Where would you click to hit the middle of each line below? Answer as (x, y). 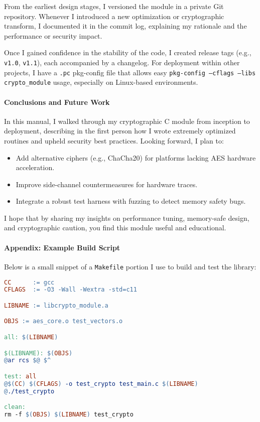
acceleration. (35, 167)
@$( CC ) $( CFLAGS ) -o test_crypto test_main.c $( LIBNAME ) (101, 384)
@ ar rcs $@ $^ (28, 361)
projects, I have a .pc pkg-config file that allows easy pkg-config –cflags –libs (130, 72)
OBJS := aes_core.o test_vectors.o (63, 321)
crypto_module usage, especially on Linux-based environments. (101, 82)
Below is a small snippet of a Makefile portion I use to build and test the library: (130, 266)
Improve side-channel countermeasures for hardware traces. (107, 184)
